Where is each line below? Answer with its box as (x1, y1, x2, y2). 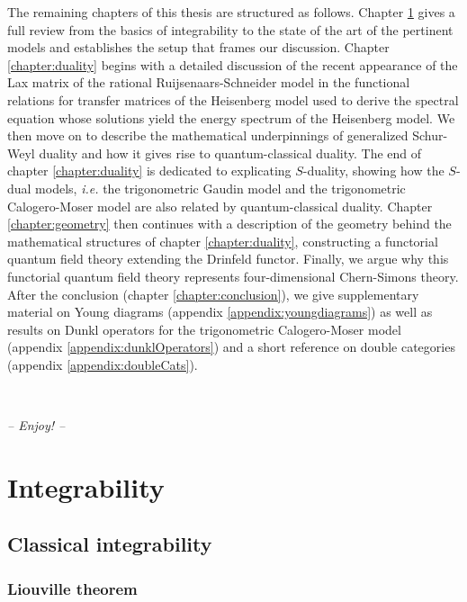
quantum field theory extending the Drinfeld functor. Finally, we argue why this (7, 249, 449, 268)
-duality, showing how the (302, 161, 445, 180)
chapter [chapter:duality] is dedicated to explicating (7, 161, 292, 180)
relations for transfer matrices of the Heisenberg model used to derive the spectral (7, 90, 459, 109)
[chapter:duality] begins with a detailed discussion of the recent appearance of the (7, 55, 458, 74)
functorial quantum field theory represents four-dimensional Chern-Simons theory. (7, 266, 459, 285)
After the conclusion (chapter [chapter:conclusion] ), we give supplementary (7, 284, 419, 303)
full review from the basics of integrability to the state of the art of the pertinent (7, 20, 454, 39)
